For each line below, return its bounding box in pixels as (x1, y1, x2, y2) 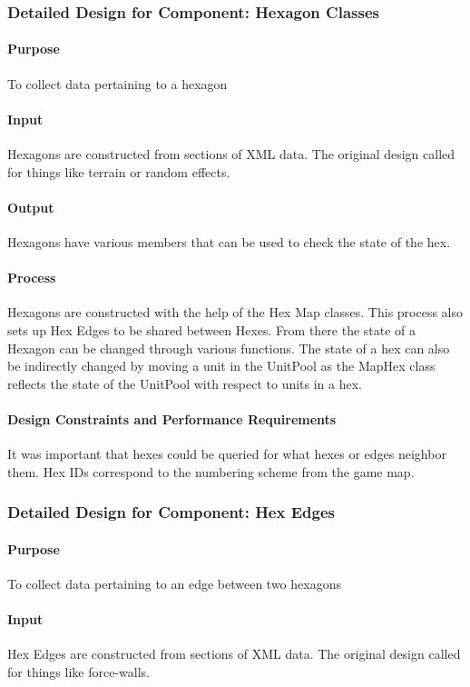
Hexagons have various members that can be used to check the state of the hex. (7, 233, 451, 252)
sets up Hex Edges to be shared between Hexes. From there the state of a (7, 321, 416, 339)
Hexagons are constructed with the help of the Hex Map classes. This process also (7, 303, 464, 322)
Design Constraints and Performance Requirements (7, 409, 337, 428)
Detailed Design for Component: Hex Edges (7, 501, 335, 523)
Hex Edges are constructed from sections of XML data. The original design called (7, 644, 461, 663)
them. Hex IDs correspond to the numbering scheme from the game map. (7, 462, 415, 481)
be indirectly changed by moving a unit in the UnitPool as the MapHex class (7, 356, 436, 375)
